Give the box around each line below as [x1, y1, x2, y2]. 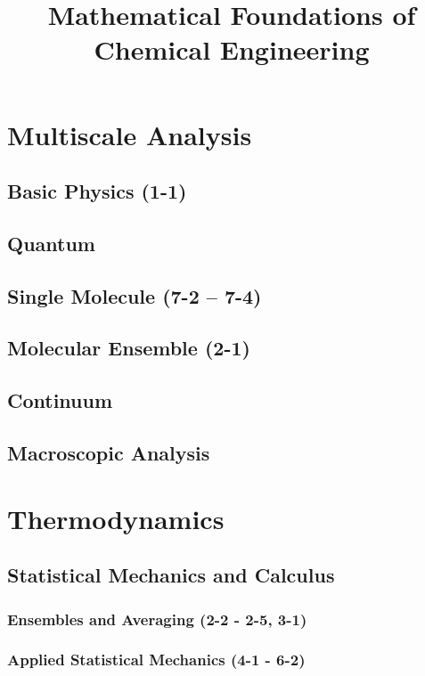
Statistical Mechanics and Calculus [7, 561, 335, 589]
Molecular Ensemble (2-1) [7, 334, 250, 362]
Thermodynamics [7, 500, 225, 536]
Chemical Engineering [94, 31, 370, 68]
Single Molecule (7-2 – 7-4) [7, 281, 262, 309]
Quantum [7, 229, 95, 257]
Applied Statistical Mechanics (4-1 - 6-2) [7, 648, 306, 671]
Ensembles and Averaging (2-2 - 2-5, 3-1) [7, 607, 307, 630]
